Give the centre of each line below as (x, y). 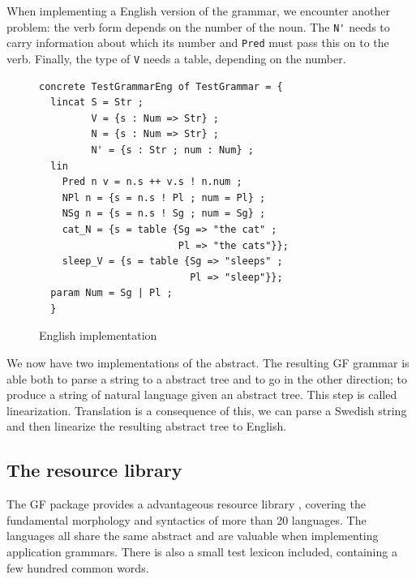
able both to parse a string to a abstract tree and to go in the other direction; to (207, 378)
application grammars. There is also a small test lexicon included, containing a (202, 552)
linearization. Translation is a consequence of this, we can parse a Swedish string (207, 410)
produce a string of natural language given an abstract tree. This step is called (202, 395)
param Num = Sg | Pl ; (112, 293)
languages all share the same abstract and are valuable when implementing (193, 536)
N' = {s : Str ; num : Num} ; (172, 150)
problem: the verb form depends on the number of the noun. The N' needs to (198, 26)
